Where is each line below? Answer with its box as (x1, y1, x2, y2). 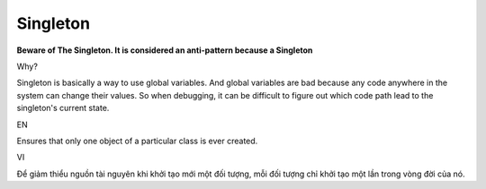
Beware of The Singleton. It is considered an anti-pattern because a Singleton (16, 45, 313, 56)
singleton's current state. (16, 103, 110, 114)
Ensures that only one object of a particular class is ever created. (16, 135, 258, 146)
